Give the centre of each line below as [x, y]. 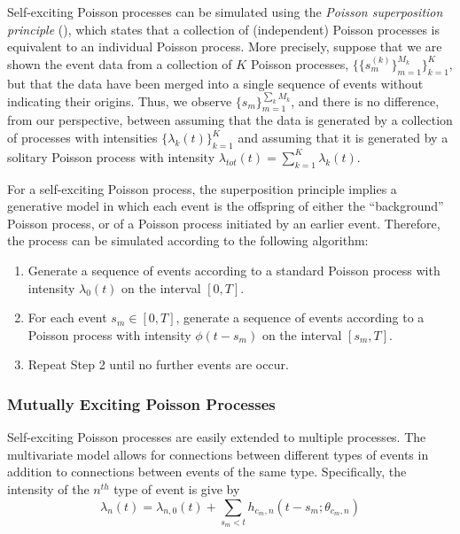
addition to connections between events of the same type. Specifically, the [207, 472]
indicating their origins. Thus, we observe [120, 101]
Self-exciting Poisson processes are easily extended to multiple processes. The [217, 437]
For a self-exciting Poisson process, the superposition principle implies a [202, 188]
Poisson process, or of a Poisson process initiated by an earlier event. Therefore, [224, 223]
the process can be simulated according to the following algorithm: [188, 240]
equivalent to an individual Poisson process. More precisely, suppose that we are [225, 46]
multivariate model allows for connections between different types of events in [218, 454]
